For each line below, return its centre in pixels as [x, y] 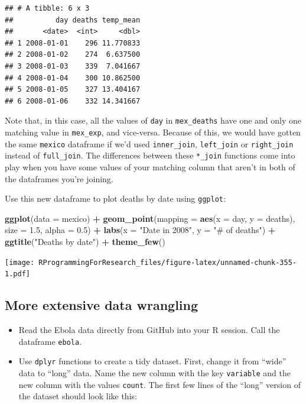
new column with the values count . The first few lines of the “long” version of [159, 384]
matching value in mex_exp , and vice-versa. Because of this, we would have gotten [153, 132]
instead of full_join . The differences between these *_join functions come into [150, 155]
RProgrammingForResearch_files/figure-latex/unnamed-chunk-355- [167, 262]
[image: [20, 262]
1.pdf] [17, 274]
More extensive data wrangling [102, 305]
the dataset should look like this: [78, 396]
